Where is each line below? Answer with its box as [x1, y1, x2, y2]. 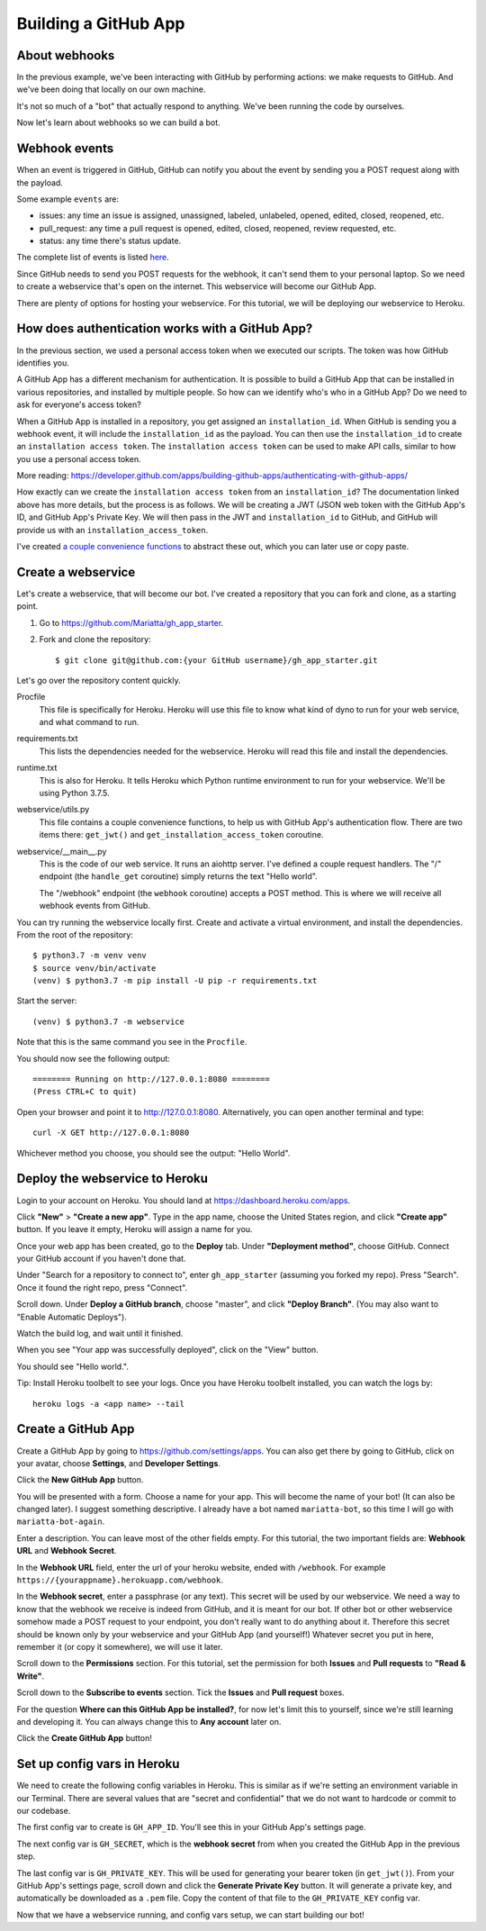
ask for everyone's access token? [16, 399, 141, 410]
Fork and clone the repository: [39, 634, 152, 645]
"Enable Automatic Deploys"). [16, 1311, 128, 1322]
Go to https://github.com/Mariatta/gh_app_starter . [39, 617, 224, 628]
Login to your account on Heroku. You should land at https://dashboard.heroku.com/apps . [16, 1194, 351, 1206]
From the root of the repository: [16, 929, 134, 940]
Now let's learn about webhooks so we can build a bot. [16, 117, 220, 128]
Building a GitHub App [16, 14, 185, 33]
